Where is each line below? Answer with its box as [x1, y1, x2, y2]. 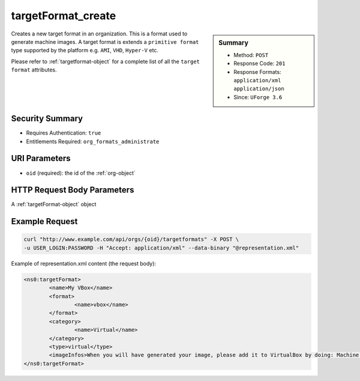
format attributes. [11, 66, 57, 73]
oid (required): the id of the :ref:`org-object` [26, 169, 136, 177]
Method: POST [233, 51, 269, 58]
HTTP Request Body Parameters [11, 185, 134, 195]
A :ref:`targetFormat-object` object [11, 201, 97, 208]
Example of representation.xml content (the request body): [11, 260, 156, 267]
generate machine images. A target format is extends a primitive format [11, 38, 199, 45]
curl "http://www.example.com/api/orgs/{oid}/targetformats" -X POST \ [23, 236, 239, 243]
